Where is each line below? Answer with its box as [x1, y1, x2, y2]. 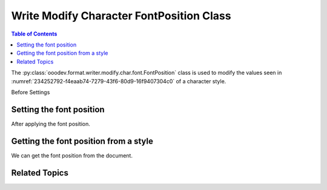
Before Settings [11, 88, 50, 96]
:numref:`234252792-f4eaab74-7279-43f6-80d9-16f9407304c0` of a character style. [11, 77, 226, 84]
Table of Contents [11, 30, 58, 37]
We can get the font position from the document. [11, 151, 133, 159]
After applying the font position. [11, 120, 91, 127]
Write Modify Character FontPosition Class [11, 9, 231, 22]
